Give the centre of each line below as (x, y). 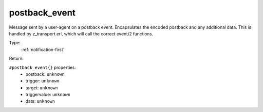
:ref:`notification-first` (43, 49)
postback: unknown (45, 74)
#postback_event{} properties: (43, 67)
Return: (16, 59)
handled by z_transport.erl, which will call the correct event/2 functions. (81, 33)
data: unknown (40, 101)
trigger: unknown (42, 81)
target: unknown (42, 88)
